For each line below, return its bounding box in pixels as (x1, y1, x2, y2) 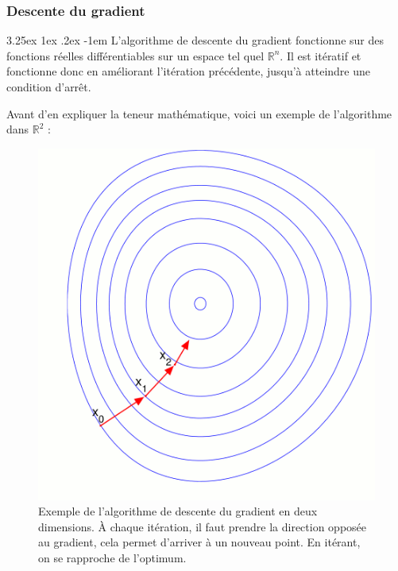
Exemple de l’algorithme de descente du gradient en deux (38, 503, 318, 519)
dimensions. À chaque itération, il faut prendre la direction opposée (38, 518, 367, 534)
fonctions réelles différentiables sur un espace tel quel (6, 47, 265, 64)
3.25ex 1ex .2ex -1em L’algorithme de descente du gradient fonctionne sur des (6, 32, 384, 48)
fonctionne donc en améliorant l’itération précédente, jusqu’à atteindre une (6, 63, 370, 79)
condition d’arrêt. (6, 79, 91, 95)
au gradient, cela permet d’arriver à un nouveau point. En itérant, (38, 534, 361, 550)
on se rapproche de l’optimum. (38, 550, 187, 566)
